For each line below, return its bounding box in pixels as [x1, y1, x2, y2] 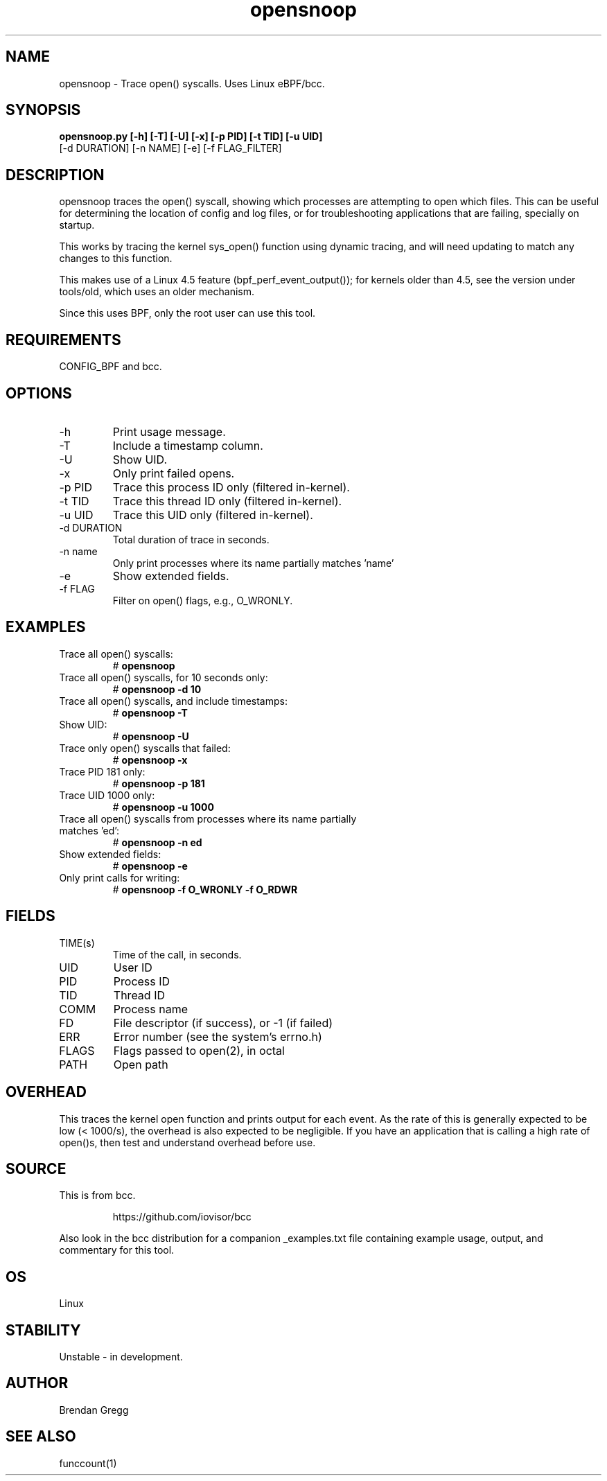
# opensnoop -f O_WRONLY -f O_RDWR [112, 883, 298, 895]
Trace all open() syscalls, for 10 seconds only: [59, 671, 268, 683]
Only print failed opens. [112, 466, 235, 480]
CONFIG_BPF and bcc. [59, 360, 162, 373]
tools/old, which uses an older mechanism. [59, 286, 254, 298]
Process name [113, 1001, 188, 1016]
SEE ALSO [6, 1428, 76, 1446]
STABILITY [6, 1321, 81, 1339]
